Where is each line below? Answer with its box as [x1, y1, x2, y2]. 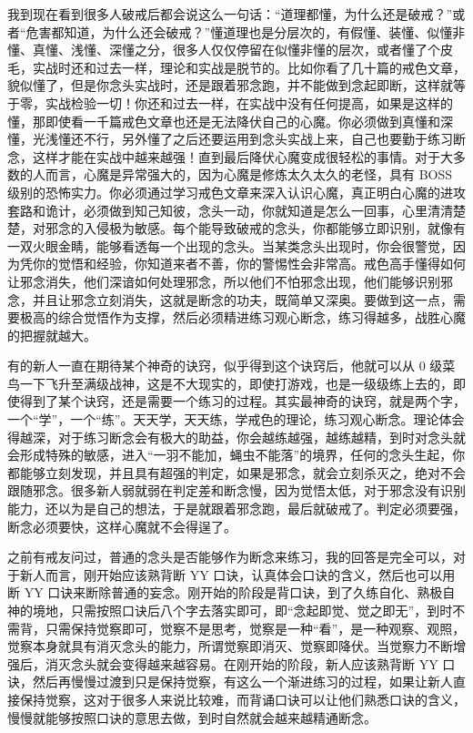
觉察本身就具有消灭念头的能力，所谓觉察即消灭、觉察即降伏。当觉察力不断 [7, 636, 453, 656]
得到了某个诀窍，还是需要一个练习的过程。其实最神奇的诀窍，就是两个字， [19, 392, 466, 411]
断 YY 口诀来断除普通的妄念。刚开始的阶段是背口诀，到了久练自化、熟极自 [7, 583, 456, 602]
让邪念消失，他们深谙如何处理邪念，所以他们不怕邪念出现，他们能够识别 [7, 271, 440, 290]
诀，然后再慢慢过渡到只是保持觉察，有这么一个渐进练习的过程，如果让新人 [7, 672, 453, 691]
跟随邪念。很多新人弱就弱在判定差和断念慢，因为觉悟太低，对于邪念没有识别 [7, 481, 466, 500]
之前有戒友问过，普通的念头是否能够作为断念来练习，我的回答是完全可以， [7, 547, 453, 566]
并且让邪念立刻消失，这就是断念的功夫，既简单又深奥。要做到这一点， [32, 290, 453, 309]
